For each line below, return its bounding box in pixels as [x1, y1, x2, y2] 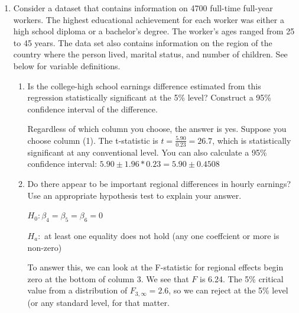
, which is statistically [212, 134, 291, 146]
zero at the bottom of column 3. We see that [27, 272, 189, 285]
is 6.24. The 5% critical [200, 272, 284, 285]
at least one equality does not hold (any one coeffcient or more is [44, 229, 279, 241]
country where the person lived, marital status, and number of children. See [13, 48, 288, 60]
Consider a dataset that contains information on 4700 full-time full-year [13, 2, 273, 14]
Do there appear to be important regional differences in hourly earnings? [27, 177, 291, 189]
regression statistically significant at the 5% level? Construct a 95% [27, 91, 271, 104]
